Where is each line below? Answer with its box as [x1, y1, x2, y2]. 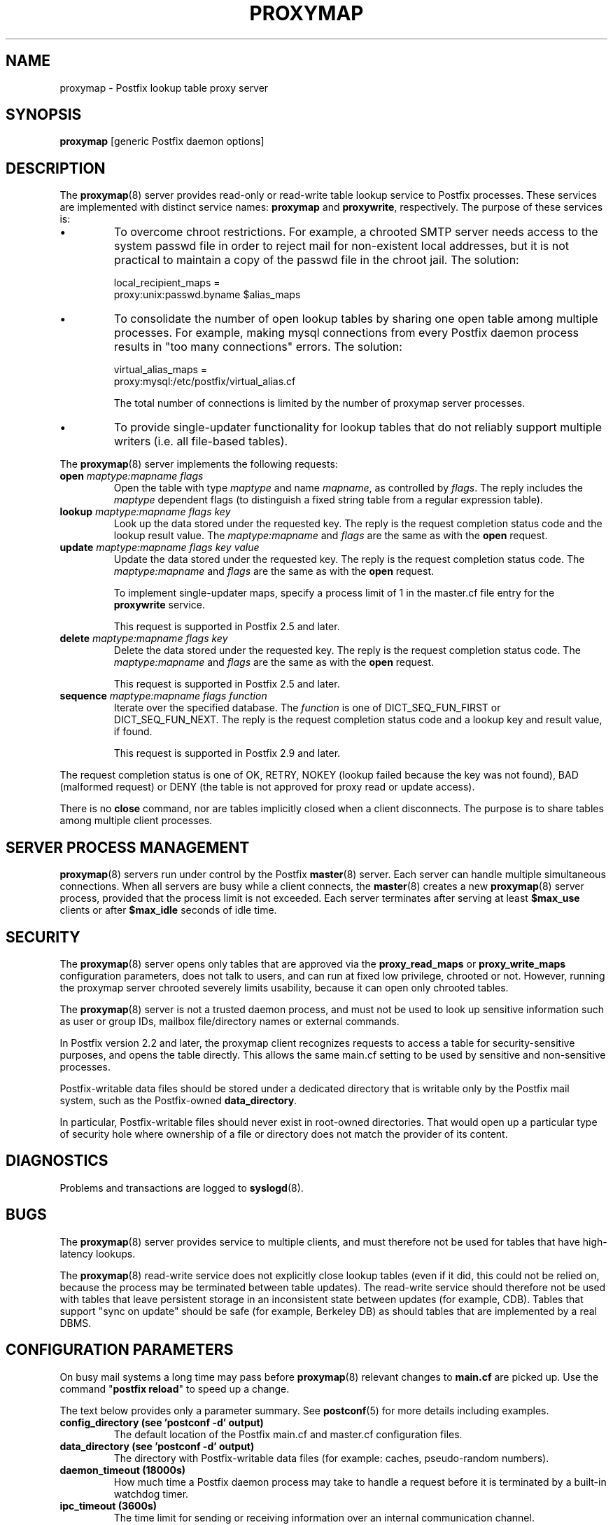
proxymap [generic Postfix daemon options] [59, 135, 265, 148]
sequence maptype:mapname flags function [59, 690, 267, 702]
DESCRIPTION [6, 159, 106, 177]
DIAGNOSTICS [6, 1152, 108, 1170]
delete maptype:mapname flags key [59, 632, 228, 645]
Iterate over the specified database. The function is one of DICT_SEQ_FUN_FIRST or [113, 702, 501, 714]
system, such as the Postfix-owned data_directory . [59, 1094, 297, 1106]
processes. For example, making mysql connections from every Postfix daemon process [114, 326, 579, 340]
